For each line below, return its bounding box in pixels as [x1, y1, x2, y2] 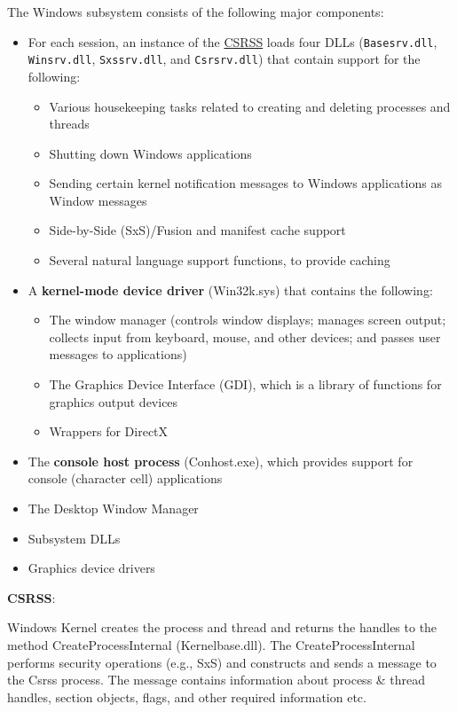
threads [49, 114, 90, 133]
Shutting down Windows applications [49, 144, 252, 162]
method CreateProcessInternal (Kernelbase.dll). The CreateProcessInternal [7, 635, 415, 653]
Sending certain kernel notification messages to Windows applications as [49, 174, 442, 192]
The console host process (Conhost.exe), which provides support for [28, 451, 414, 470]
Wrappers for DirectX [49, 422, 169, 441]
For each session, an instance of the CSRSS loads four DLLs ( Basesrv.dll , [28, 32, 437, 51]
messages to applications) [49, 345, 187, 364]
